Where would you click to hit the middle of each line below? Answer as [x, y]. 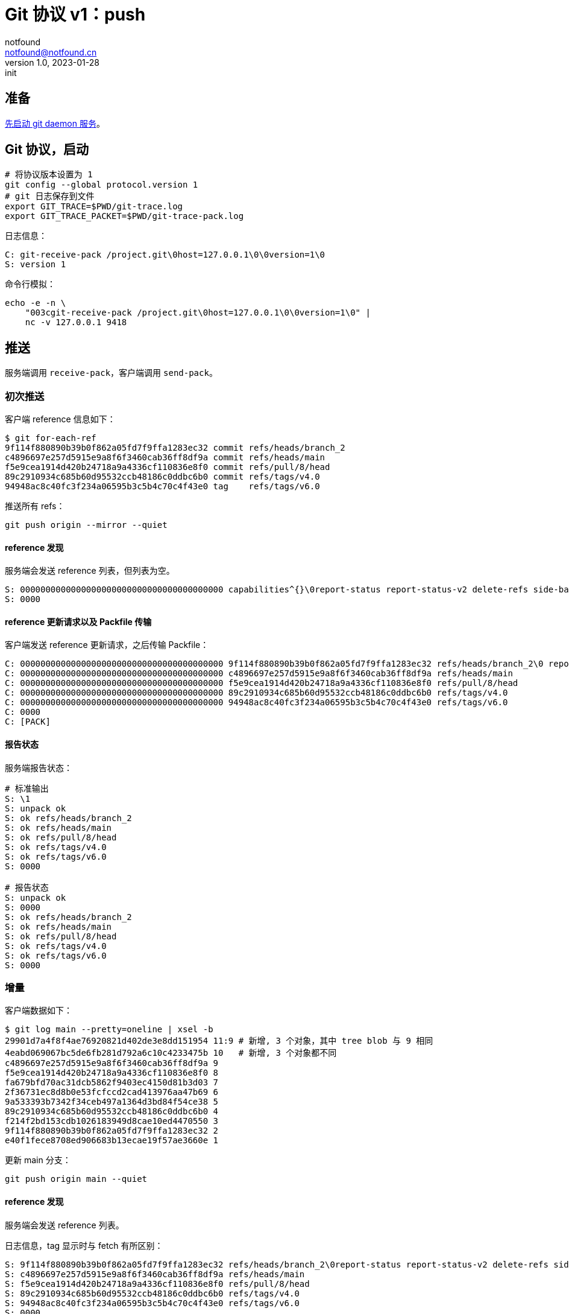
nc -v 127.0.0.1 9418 [76, 322]
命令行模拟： [30, 284]
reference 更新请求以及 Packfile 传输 [78, 621]
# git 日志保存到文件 [50, 196]
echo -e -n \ [36, 303]
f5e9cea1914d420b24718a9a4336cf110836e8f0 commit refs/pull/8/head [168, 467]
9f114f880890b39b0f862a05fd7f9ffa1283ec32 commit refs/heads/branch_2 [175, 448]
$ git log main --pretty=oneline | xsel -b [109, 1030]
